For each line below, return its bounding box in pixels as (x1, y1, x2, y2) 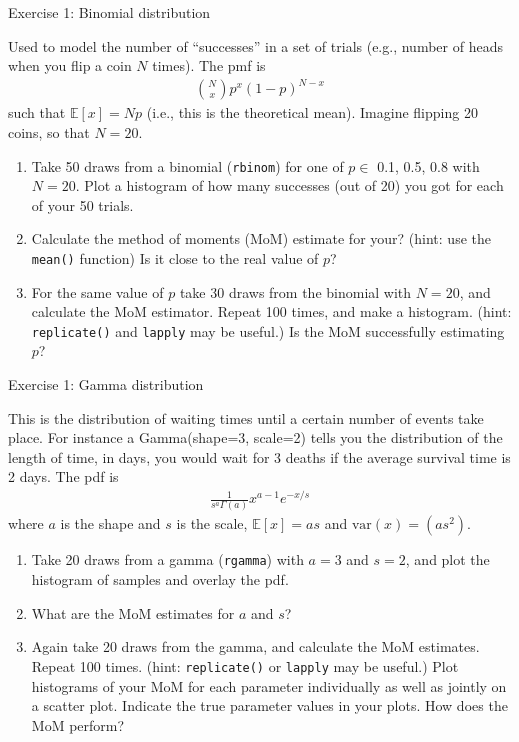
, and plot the (405, 549, 490, 570)
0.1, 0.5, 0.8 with (377, 155, 480, 176)
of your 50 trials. (31, 194, 134, 215)
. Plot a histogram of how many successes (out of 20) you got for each (75, 175, 504, 196)
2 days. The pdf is (8, 466, 119, 487)
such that (8, 102, 66, 123)
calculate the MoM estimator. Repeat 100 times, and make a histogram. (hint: (31, 301, 512, 322)
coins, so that (8, 121, 90, 142)
